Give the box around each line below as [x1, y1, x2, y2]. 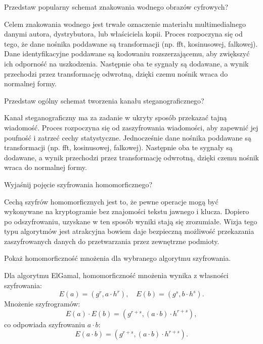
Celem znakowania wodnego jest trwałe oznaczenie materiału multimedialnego [4, 18, 246, 29]
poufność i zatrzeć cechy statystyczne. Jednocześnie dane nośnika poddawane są [4, 132, 251, 143]
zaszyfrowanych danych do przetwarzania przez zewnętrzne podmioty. [4, 235, 220, 246]
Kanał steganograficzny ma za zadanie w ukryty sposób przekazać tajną [4, 112, 227, 123]
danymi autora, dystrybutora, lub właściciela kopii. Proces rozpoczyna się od [4, 28, 243, 39]
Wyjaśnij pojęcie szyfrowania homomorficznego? [4, 179, 153, 189]
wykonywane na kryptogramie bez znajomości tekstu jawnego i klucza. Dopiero [4, 206, 249, 217]
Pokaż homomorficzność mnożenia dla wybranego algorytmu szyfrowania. [4, 253, 231, 263]
